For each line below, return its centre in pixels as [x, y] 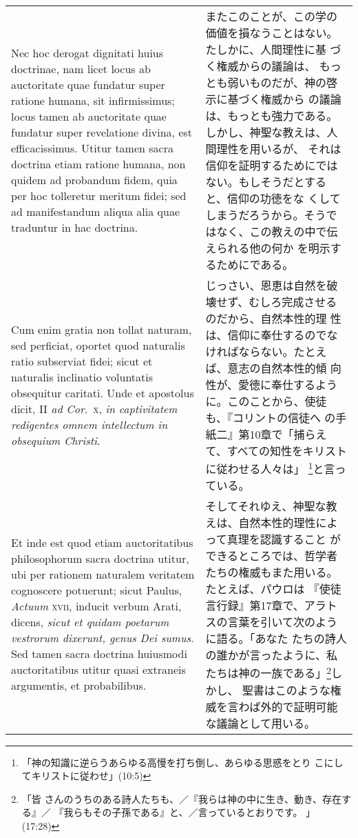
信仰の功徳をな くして [284, 198]
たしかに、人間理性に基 [266, 49]
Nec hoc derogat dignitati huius [87, 53]
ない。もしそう [244, 182]
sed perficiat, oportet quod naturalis [98, 346]
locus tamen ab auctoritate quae [89, 116]
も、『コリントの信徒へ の [271, 418]
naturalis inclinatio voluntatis [82, 377]
